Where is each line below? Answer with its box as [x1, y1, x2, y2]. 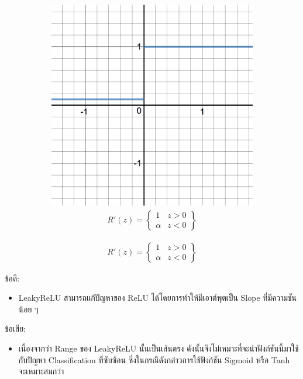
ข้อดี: [5, 272, 20, 284]
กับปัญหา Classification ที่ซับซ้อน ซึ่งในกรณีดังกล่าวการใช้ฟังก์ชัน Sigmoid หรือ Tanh [18, 353, 290, 366]
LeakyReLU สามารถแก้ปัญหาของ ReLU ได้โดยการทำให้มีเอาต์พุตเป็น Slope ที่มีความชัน [18, 291, 297, 304]
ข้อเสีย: [5, 322, 26, 335]
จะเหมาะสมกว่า [18, 365, 64, 377]
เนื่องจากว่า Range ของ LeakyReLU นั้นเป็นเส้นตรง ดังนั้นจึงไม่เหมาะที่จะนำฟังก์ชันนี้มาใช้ [18, 342, 299, 354]
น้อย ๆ [18, 302, 39, 315]
